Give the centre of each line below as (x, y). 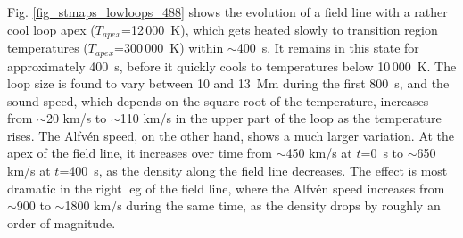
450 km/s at (319, 153)
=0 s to (382, 153)
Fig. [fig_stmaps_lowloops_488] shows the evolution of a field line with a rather (227, 12)
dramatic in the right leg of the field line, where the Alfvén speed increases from (226, 188)
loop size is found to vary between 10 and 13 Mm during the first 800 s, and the (228, 83)
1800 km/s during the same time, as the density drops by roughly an (252, 205)
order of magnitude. (62, 222)
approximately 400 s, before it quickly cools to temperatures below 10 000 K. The (232, 66)
